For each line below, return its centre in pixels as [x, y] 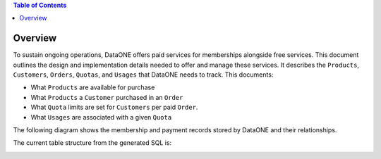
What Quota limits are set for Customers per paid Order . [114, 107]
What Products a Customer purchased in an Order [107, 97]
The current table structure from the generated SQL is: [92, 143]
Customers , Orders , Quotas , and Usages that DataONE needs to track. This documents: [143, 75]
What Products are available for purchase [93, 87]
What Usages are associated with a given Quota [101, 117]
